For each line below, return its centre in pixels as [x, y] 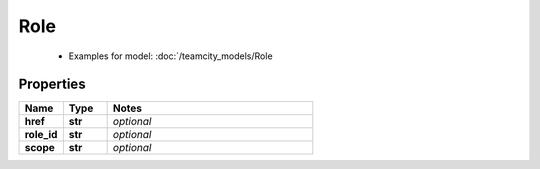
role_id [41, 135]
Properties [52, 84]
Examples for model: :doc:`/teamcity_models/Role [171, 56]
